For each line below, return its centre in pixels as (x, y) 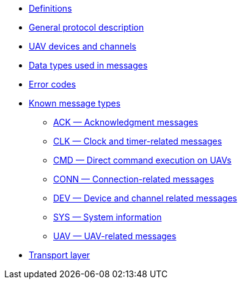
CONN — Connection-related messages (134, 179)
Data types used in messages (88, 65)
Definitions (50, 8)
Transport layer (60, 255)
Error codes (53, 84)
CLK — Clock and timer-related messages (138, 141)
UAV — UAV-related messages (115, 236)
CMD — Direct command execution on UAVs (142, 160)
